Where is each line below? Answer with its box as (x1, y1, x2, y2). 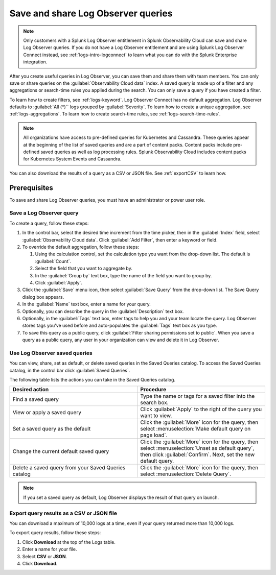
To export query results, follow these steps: (9, 530, 101, 536)
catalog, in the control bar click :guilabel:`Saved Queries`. (9, 367, 130, 373)
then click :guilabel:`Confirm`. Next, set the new (140, 451, 255, 458)
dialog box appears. (22, 294, 64, 300)
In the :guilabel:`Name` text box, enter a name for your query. (22, 301, 151, 307)
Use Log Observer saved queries (9, 349, 93, 356)
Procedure (140, 386, 167, 393)
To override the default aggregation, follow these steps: (22, 244, 140, 250)
